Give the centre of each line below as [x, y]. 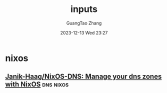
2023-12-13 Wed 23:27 [84, 32]
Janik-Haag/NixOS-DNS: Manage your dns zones [83, 77]
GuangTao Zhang [84, 23]
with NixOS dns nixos [37, 84]
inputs [84, 9]
